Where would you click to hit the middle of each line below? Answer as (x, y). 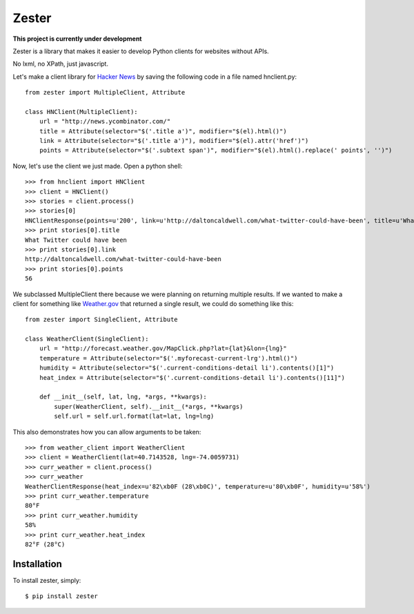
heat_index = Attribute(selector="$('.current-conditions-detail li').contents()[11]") (192, 377)
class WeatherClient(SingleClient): (87, 339)
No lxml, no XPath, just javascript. (60, 64)
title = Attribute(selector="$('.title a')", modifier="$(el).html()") (163, 131)
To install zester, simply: (47, 580)
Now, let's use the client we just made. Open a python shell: (98, 166)
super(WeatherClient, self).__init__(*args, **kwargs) (149, 406)
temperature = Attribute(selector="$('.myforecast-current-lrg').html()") (168, 358)
